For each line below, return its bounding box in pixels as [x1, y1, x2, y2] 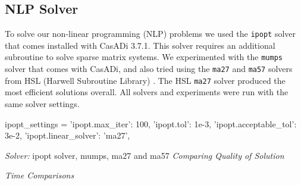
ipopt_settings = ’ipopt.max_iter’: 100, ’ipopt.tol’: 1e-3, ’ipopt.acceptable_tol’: [5, 117, 297, 130]
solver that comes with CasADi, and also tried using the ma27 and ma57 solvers [5, 62, 293, 75]
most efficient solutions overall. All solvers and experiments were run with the [5, 86, 289, 98]
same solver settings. [5, 98, 80, 110]
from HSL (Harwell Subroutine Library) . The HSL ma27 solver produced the [5, 74, 286, 86]
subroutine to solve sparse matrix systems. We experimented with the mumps [5, 51, 283, 63]
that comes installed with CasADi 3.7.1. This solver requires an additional [5, 39, 275, 51]
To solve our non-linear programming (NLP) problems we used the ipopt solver [5, 27, 296, 40]
